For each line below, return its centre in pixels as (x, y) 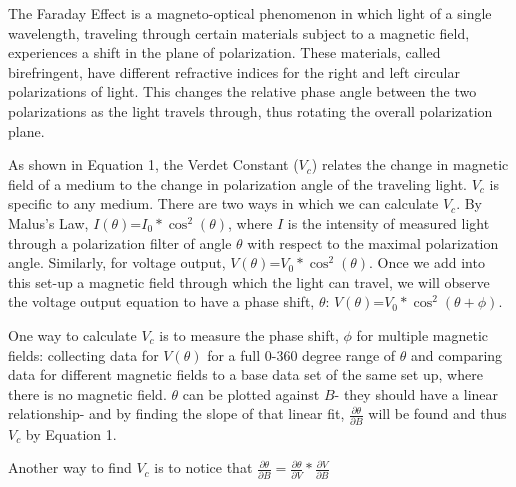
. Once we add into (427, 262)
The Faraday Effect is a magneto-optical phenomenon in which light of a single (250, 13)
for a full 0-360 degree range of (301, 354)
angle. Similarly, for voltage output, (117, 262)
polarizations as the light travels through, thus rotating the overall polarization (250, 110)
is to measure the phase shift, (249, 334)
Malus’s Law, (48, 222)
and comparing (457, 354)
